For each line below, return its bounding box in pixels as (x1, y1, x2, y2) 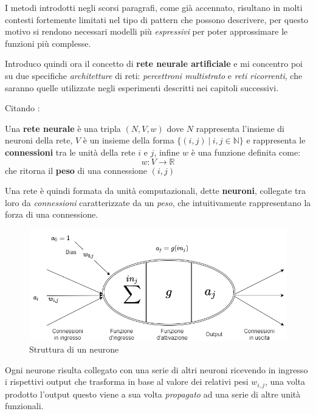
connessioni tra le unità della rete (5, 145, 136, 158)
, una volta (264, 375, 306, 388)
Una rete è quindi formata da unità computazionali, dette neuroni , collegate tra (5, 184, 306, 197)
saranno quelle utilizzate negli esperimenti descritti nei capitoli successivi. (5, 81, 279, 94)
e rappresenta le (246, 134, 306, 147)
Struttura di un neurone (29, 343, 119, 356)
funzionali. (5, 399, 44, 412)
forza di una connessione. (5, 208, 98, 221)
